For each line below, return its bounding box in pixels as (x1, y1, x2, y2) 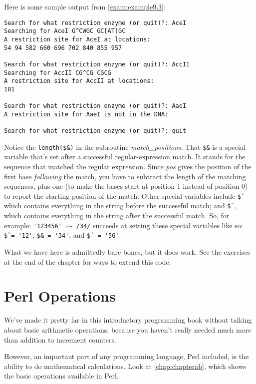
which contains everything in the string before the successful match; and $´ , (4, 200, 237, 211)
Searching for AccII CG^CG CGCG (4, 69, 111, 76)
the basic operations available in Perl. (4, 371, 119, 381)
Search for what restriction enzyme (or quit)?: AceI (4, 19, 187, 26)
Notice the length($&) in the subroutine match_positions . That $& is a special (4, 141, 246, 152)
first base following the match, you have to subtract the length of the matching (4, 171, 246, 181)
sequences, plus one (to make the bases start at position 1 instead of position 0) (4, 181, 248, 191)
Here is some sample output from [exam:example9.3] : (4, 1, 166, 11)
